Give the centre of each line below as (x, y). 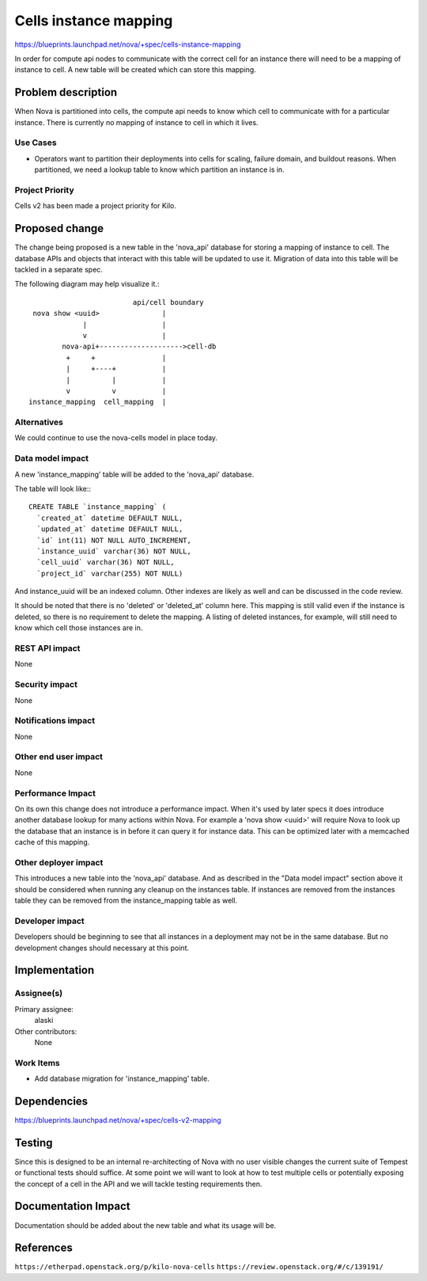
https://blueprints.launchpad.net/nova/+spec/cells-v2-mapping (118, 1119)
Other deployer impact (59, 862)
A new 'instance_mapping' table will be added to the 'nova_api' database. (134, 474)
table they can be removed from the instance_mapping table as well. (126, 901)
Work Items (37, 1062)
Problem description (66, 92)
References (43, 1248)
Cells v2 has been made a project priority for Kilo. (96, 206)
